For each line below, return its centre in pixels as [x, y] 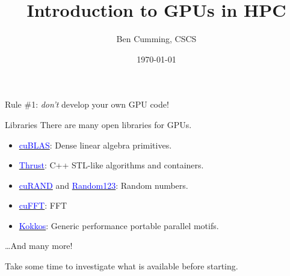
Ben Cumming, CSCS [156, 39]
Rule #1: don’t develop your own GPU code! [87, 104]
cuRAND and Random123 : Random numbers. [103, 185]
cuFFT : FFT [43, 205]
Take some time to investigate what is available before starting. [122, 266]
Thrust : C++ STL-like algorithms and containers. [111, 165]
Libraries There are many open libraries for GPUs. [98, 124]
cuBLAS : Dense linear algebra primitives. [95, 145]
